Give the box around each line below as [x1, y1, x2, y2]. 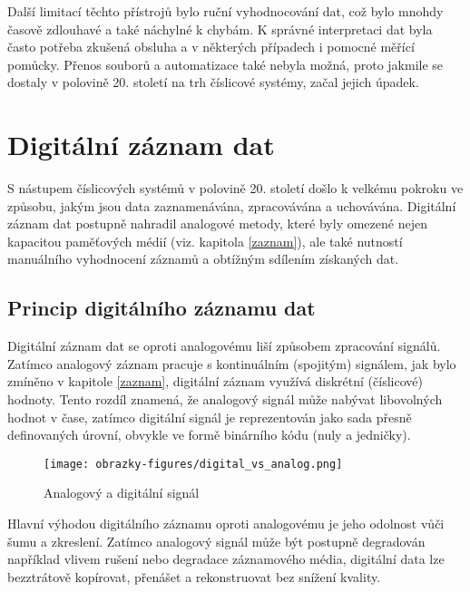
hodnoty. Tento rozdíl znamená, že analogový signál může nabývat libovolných [7, 390, 443, 409]
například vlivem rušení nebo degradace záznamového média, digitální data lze [7, 549, 445, 568]
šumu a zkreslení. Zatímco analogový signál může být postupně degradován [7, 531, 426, 550]
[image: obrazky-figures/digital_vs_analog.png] [44, 457, 343, 471]
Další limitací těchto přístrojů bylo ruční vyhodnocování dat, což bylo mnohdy [7, 2, 444, 20]
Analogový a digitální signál [44, 483, 200, 502]
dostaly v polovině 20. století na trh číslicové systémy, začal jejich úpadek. [7, 73, 419, 92]
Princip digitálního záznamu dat [7, 294, 316, 322]
